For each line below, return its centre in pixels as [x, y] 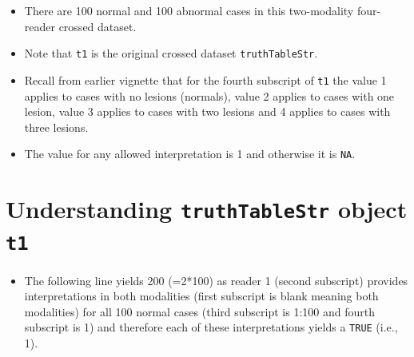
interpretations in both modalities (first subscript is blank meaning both [201, 296]
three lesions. [56, 127]
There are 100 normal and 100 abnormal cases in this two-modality [189, 10]
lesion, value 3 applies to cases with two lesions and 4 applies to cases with [207, 111]
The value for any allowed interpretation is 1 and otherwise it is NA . [190, 154]
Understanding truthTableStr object [207, 209]
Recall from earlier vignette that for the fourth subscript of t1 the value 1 [205, 79]
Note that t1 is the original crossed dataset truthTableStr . [171, 53]
